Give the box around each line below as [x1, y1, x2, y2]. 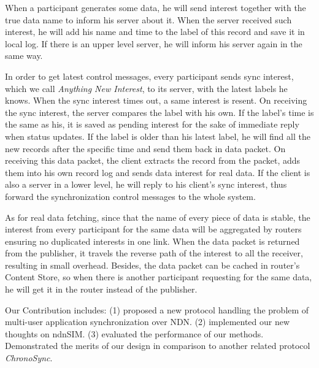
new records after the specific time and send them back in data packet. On [5, 142, 286, 155]
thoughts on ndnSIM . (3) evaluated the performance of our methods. [5, 327, 264, 340]
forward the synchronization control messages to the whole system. [5, 190, 256, 202]
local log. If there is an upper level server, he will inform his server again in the [5, 37, 302, 50]
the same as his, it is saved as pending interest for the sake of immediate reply [5, 118, 299, 131]
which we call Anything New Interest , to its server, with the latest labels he [5, 82, 288, 94]
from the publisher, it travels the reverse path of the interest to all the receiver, [5, 247, 303, 259]
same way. [5, 49, 43, 62]
